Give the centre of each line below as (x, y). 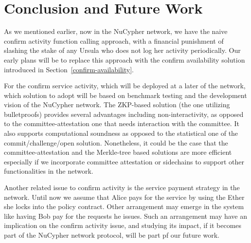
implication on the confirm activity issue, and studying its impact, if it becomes (123, 225)
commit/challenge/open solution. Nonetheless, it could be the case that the (116, 142)
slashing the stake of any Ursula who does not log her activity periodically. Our (122, 50)
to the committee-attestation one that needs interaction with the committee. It (122, 123)
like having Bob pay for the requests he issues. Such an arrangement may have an (126, 216)
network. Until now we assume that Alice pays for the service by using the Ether (124, 197)
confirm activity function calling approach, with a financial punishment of (114, 40)
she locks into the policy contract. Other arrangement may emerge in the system (124, 206)
